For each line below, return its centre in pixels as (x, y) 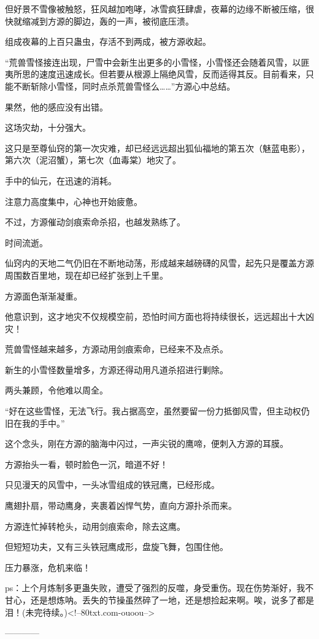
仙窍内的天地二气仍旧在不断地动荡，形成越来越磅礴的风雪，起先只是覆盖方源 (159, 263)
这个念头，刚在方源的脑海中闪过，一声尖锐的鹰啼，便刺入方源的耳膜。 (147, 443)
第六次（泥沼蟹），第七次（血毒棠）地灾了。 (93, 160)
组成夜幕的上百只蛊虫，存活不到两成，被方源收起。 (108, 41)
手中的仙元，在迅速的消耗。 (61, 180)
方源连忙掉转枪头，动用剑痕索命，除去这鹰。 (95, 526)
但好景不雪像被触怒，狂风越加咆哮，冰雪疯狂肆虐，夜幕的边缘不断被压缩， (155, 9)
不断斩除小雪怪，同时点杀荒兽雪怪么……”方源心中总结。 (124, 86)
